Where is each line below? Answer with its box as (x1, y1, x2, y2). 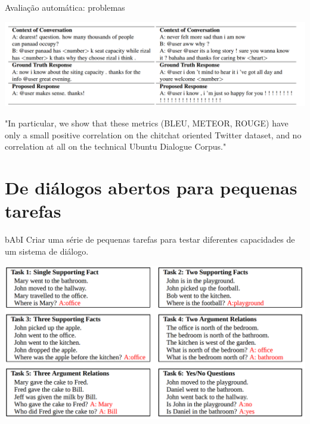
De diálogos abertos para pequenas (5, 175, 297, 199)
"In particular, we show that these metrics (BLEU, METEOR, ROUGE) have (5, 116, 289, 129)
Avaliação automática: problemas (5, 1, 125, 13)
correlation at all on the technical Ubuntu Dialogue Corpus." (5, 140, 227, 153)
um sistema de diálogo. (5, 245, 89, 257)
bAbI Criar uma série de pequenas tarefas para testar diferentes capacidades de (5, 233, 295, 246)
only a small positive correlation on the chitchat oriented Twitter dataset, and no (5, 128, 302, 141)
